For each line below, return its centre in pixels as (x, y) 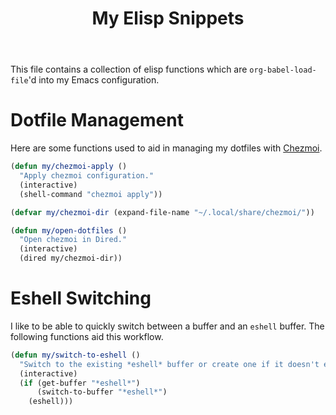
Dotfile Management (97, 120)
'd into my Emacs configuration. (94, 80)
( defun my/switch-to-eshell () (75, 355)
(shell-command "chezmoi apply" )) (91, 194)
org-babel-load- (283, 70)
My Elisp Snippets (168, 18)
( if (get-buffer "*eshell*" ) (80, 383)
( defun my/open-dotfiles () (69, 230)
